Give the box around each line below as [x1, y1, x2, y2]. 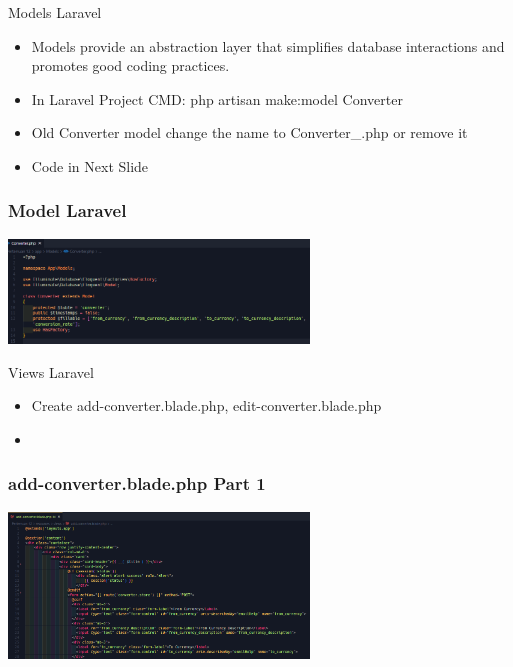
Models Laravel [8, 2, 102, 22]
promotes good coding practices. [31, 55, 230, 76]
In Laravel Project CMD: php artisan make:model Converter [31, 88, 403, 109]
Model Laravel [8, 198, 127, 223]
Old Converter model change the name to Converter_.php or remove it [31, 122, 468, 143]
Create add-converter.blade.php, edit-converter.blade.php [31, 395, 382, 416]
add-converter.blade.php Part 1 [8, 471, 266, 496]
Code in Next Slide [31, 155, 149, 176]
